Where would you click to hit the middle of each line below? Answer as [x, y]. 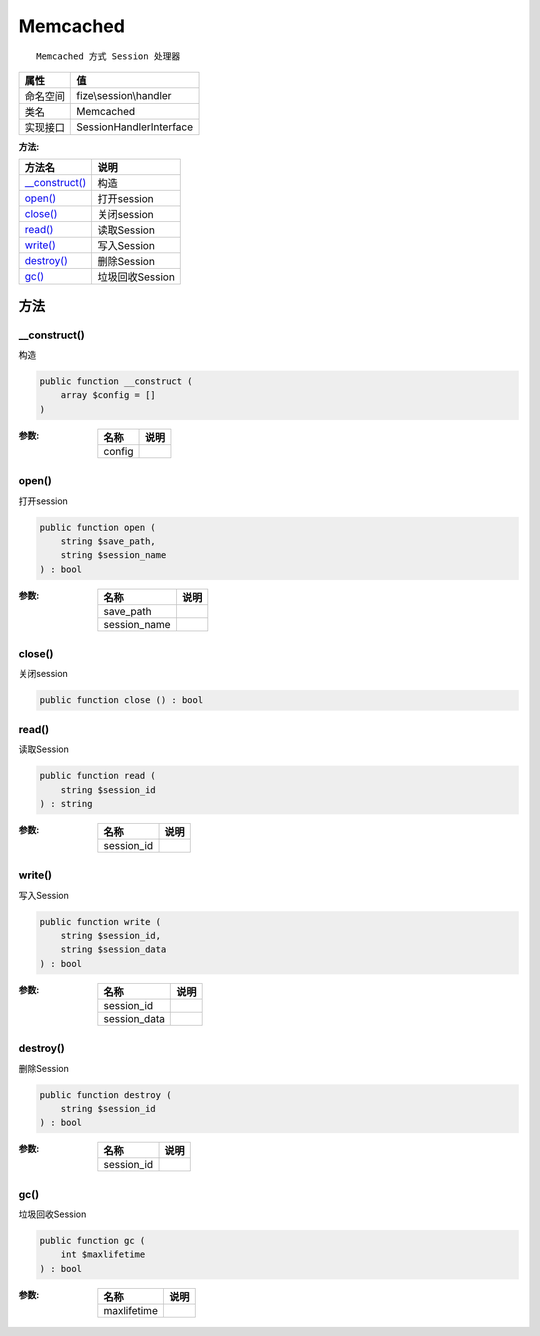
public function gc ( [92, 1241]
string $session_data [113, 949]
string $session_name [113, 555]
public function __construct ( [116, 381]
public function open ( [98, 527]
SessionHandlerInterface [135, 127]
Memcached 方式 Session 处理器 [108, 56]
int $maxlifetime [103, 1254]
